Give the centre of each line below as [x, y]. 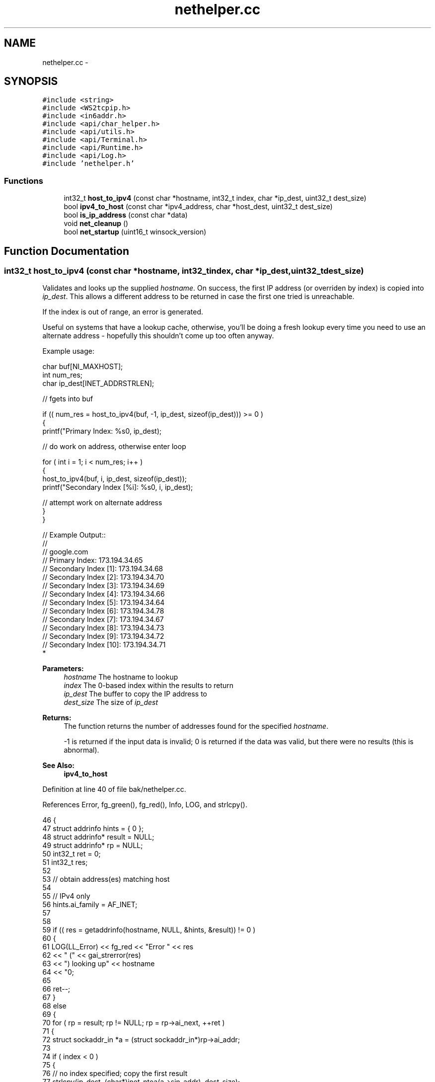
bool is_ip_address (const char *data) [126, 215]
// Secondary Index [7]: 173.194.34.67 [103, 619]
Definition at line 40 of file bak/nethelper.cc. [114, 789]
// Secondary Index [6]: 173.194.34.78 [103, 611]
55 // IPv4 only [66, 896]
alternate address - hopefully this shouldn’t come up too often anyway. [158, 336]
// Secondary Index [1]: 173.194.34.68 [103, 569]
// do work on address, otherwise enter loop [114, 447]
